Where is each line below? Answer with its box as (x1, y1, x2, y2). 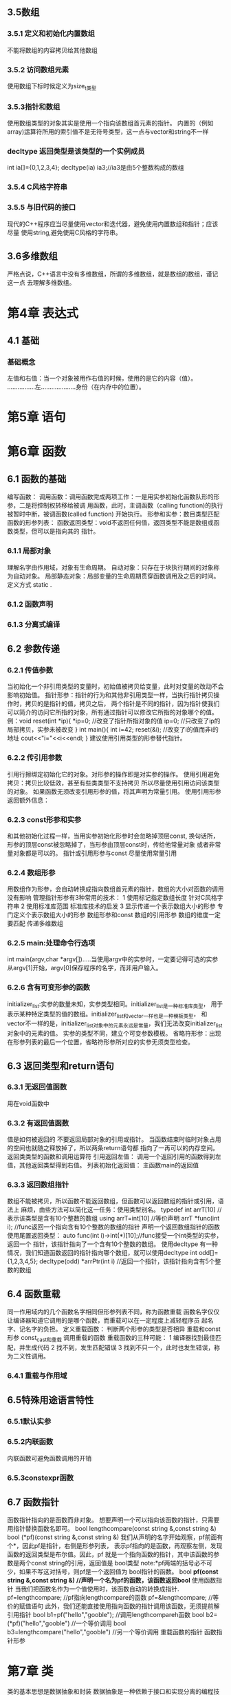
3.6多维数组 (7, 250, 58, 262)
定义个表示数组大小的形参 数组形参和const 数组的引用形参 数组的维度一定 (12, 911, 221, 919)
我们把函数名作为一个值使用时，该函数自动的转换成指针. (20, 1585, 179, 1593)
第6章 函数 (7, 443, 67, 459)
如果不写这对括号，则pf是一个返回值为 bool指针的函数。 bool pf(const (19, 1567, 219, 1576)
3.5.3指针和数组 (7, 102, 60, 112)
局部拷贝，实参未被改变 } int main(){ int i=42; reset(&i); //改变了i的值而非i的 (7, 725, 219, 734)
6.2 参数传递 (7, 643, 60, 654)
